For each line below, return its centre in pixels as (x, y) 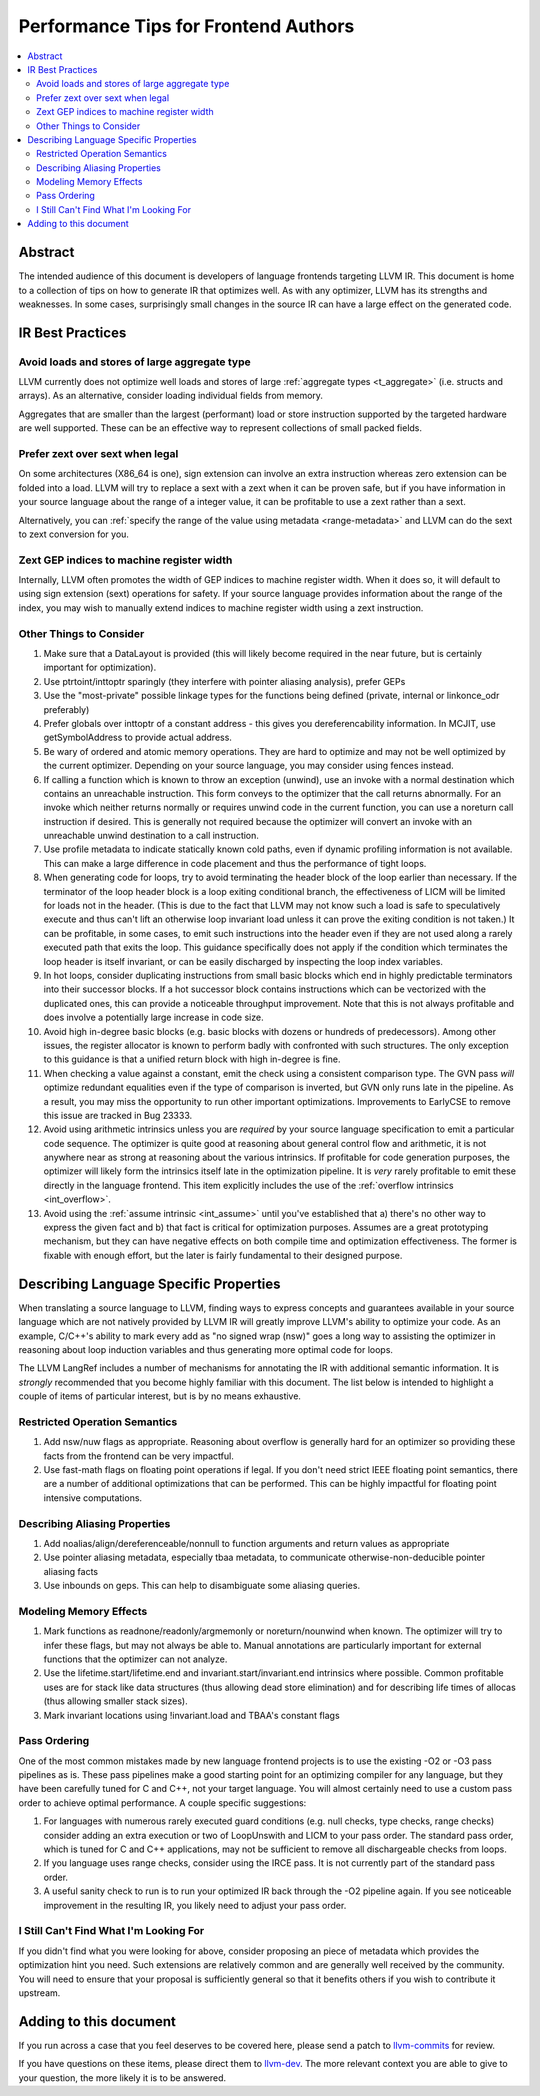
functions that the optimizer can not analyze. (135, 1659)
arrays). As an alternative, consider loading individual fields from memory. (171, 396)
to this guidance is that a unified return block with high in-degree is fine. (192, 1059)
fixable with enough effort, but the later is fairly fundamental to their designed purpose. (223, 1255)
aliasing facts (71, 1571)
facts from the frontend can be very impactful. (138, 1456)
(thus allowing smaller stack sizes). (116, 1701)
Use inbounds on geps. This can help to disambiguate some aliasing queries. (201, 1586)
